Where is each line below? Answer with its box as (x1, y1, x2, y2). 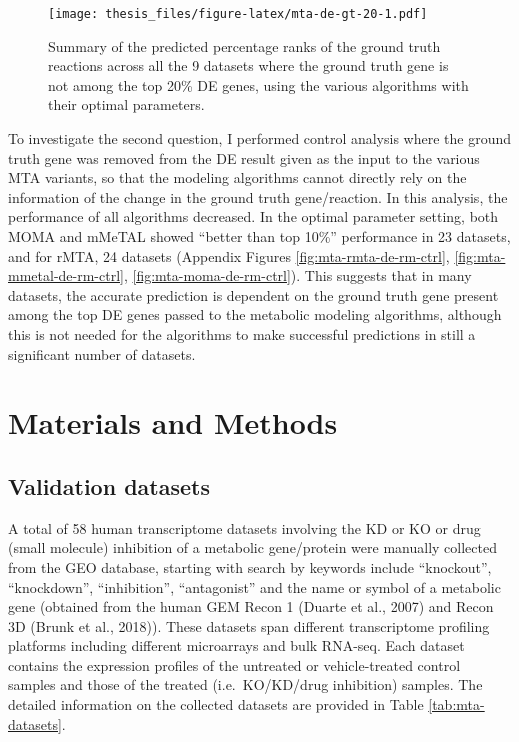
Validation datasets (8, 470, 210, 501)
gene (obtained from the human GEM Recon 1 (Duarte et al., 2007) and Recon (8, 596, 494, 617)
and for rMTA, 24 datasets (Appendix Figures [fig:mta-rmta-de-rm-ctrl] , (8, 245, 450, 266)
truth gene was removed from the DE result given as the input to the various (8, 147, 480, 168)
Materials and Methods (8, 402, 338, 443)
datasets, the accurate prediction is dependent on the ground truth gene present (8, 284, 499, 305)
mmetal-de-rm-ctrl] (8, 265, 124, 286)
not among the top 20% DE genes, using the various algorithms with (48, 74, 469, 95)
